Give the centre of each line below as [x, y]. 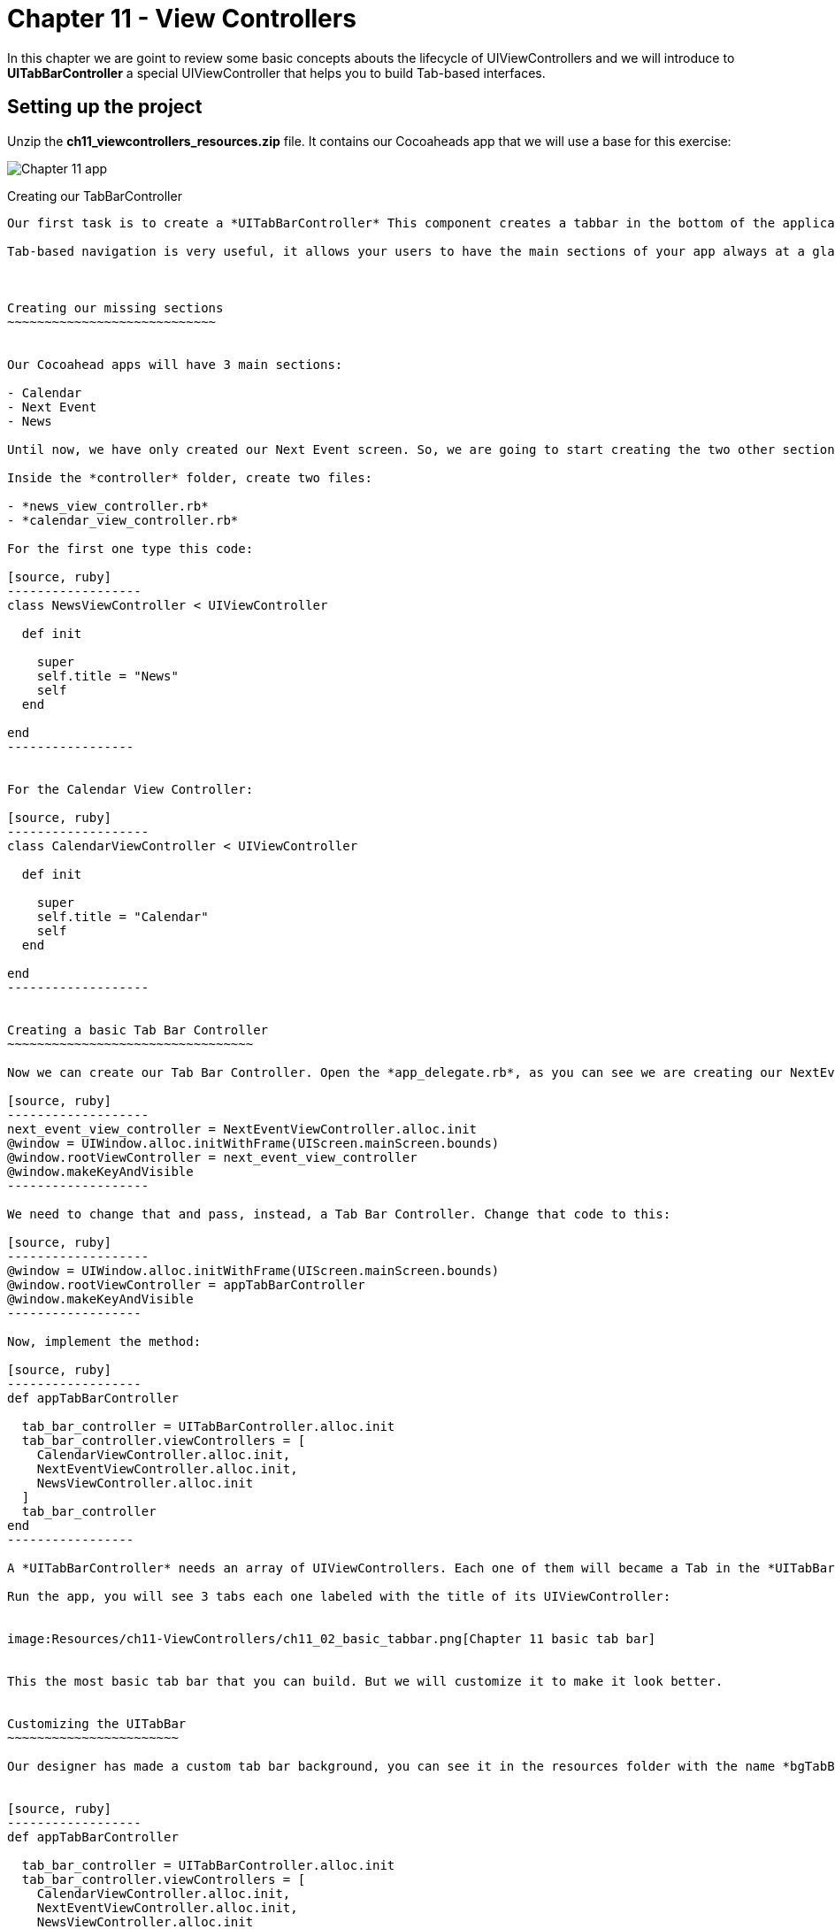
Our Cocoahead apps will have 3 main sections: [175, 364]
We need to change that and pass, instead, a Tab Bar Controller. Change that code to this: [339, 1214]
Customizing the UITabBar [97, 1723]
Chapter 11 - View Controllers [182, 19]
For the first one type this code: [130, 548]
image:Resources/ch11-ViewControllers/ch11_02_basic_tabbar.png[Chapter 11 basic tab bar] [332, 1638]
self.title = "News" [107, 676]
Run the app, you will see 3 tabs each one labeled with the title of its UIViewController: [339, 1596]
